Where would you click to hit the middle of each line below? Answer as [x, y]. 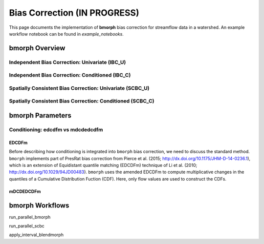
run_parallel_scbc [27, 226]
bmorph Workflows [39, 205]
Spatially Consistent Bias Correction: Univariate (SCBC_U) [79, 88]
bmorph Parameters [40, 115]
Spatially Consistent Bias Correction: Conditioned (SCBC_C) [82, 101]
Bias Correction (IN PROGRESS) [74, 13]
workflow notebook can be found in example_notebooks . [66, 34]
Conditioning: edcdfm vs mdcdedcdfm [56, 129]
